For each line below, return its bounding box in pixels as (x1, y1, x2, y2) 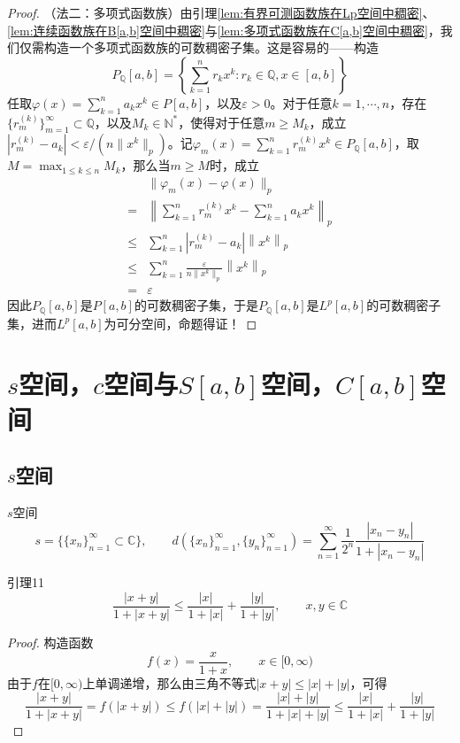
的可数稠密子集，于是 (134, 296, 258, 314)
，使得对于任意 (178, 112, 265, 131)
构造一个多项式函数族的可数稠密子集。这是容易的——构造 (43, 38, 379, 57)
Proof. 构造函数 (7, 633, 94, 652)
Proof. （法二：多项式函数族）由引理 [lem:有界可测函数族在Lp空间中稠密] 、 (7, 4, 435, 21)
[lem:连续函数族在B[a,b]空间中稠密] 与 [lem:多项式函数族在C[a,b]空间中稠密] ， (7, 20, 441, 39)
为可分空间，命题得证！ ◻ (103, 313, 257, 332)
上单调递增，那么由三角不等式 (82, 673, 257, 692)
